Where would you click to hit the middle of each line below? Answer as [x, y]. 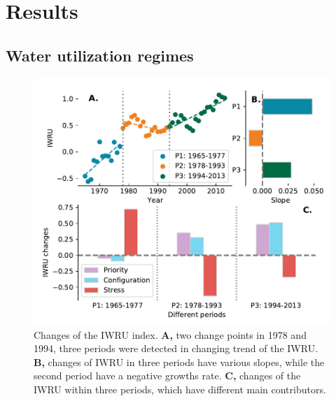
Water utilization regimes [100, 55]
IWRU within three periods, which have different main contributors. [180, 389]
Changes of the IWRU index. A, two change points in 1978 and [170, 334]
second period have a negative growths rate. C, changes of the [167, 376]
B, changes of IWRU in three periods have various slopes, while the [179, 362]
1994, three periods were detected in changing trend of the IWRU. [176, 348]
